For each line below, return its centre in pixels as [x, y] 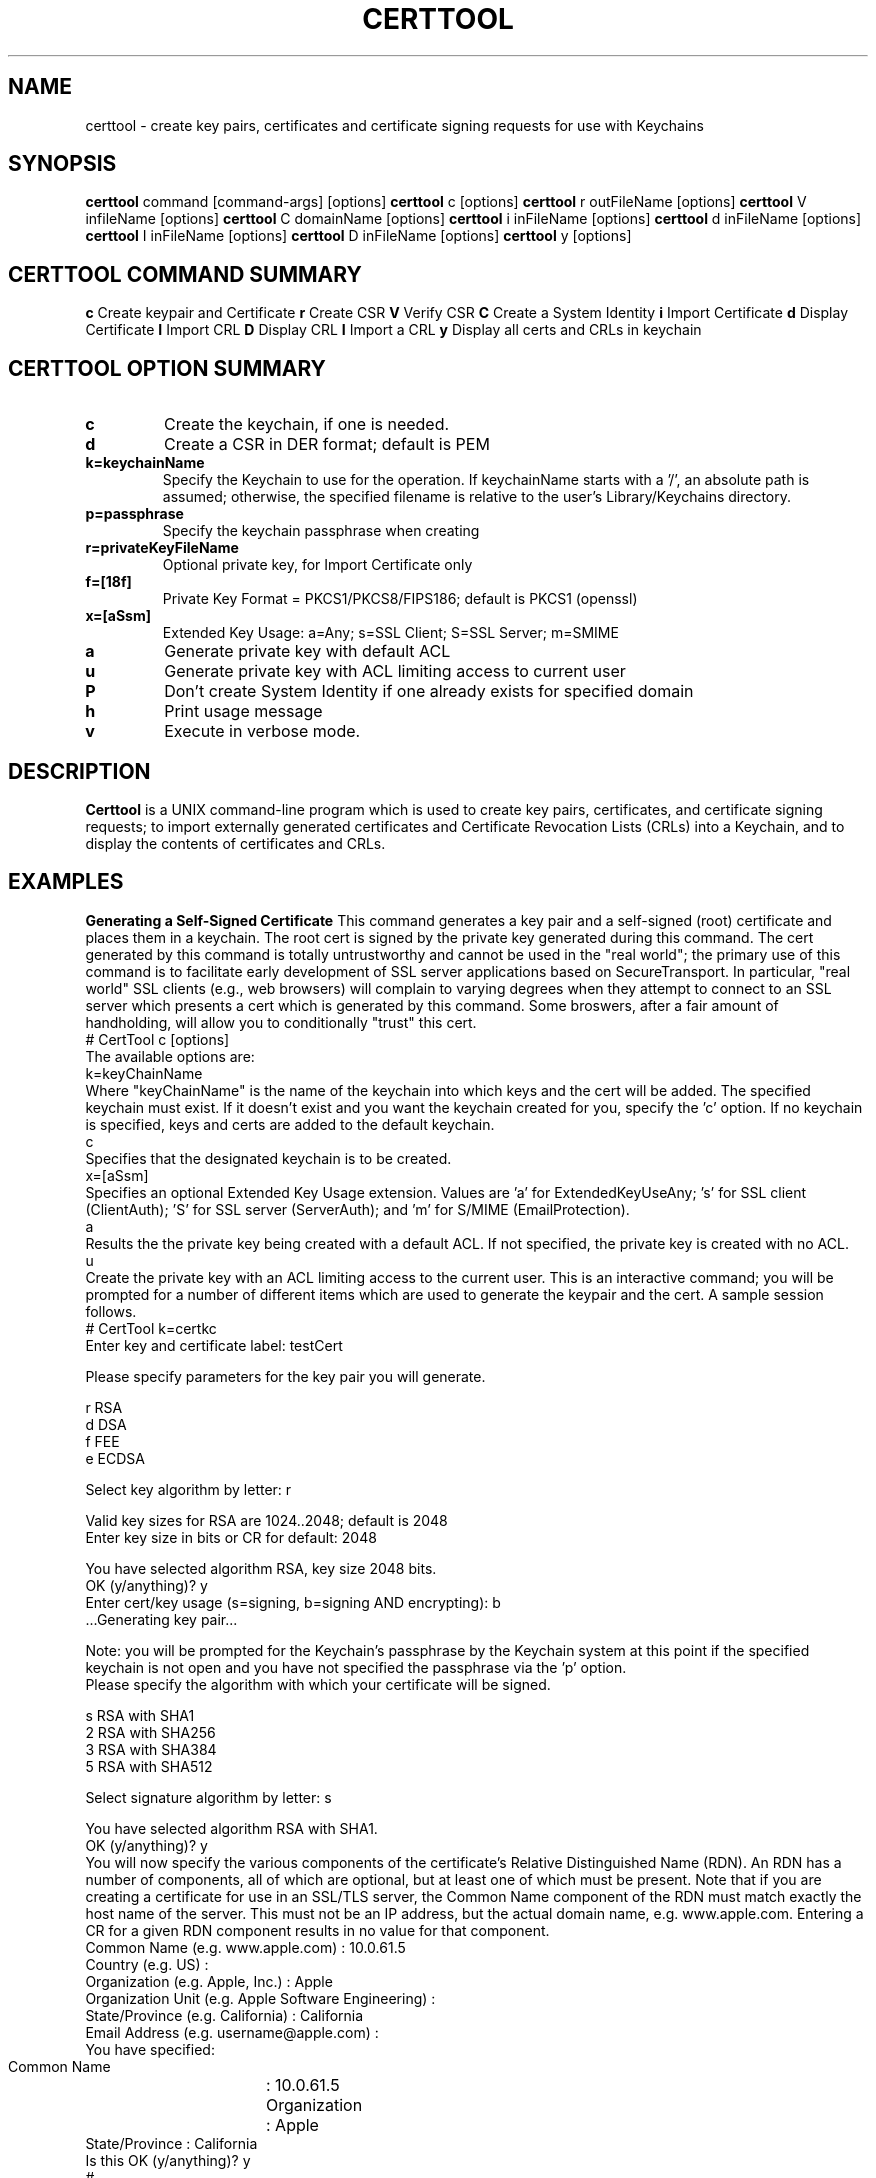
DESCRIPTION [79, 771]
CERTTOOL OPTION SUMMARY [167, 368]
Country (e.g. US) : [147, 1964]
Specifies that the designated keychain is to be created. [268, 1158]
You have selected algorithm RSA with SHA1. [231, 1828]
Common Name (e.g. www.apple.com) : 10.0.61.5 [245, 1947]
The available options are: [170, 1056]
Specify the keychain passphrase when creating [321, 531]
